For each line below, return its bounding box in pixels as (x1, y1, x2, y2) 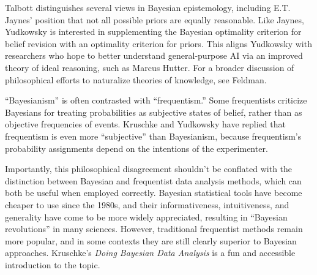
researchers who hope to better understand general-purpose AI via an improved (5, 49, 303, 62)
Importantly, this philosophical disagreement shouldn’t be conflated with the (5, 162, 293, 175)
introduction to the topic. (5, 258, 100, 271)
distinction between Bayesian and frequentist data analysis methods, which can (5, 174, 302, 187)
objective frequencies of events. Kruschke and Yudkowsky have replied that (5, 118, 286, 130)
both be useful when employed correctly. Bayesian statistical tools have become (5, 186, 302, 199)
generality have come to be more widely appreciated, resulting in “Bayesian (5, 210, 288, 223)
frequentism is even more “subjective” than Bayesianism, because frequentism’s (5, 129, 302, 142)
